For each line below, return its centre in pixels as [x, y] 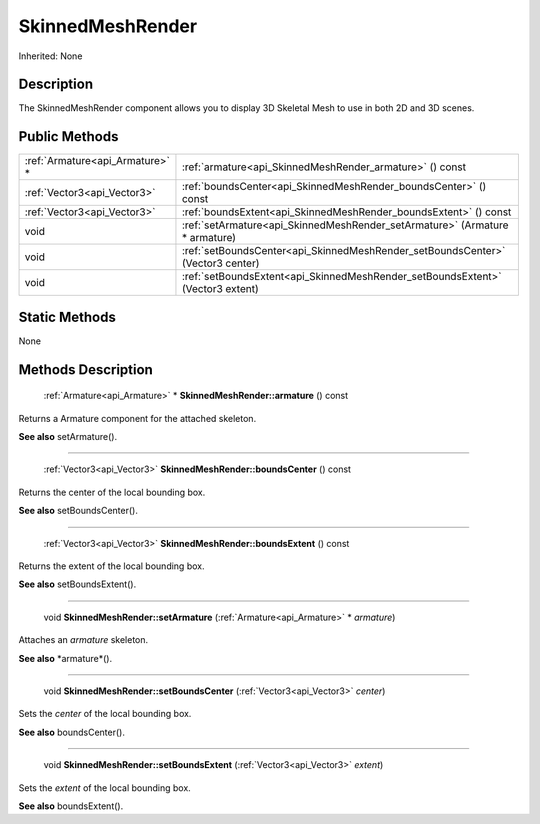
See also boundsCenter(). [71, 732]
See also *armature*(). [65, 658]
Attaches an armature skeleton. [83, 640]
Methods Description [86, 369]
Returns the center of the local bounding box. [112, 492]
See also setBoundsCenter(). [78, 511]
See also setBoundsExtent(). [77, 584]
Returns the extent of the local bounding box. [111, 566]
